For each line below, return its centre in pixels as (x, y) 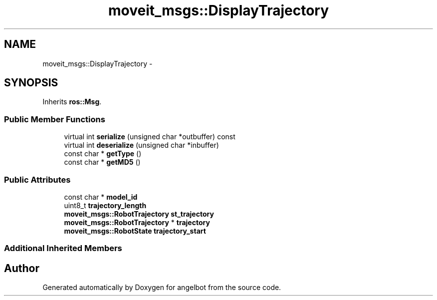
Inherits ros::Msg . (72, 102)
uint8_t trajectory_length (105, 205)
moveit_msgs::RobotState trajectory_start (135, 231)
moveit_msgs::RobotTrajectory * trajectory (137, 222)
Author (22, 268)
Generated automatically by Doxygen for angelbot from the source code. (162, 288)
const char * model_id (101, 197)
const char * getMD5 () (102, 162)
